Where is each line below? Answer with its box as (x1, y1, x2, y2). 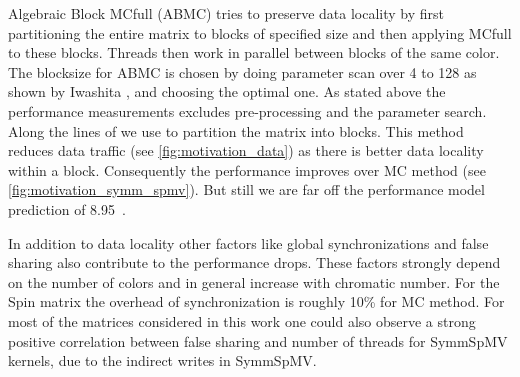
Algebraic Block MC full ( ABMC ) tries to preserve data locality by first (8, 3, 445, 23)
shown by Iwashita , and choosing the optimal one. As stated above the (8, 81, 446, 102)
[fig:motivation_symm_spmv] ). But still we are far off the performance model (8, 179, 485, 200)
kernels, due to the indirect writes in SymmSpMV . (8, 350, 317, 371)
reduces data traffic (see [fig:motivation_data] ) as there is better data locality (8, 140, 484, 161)
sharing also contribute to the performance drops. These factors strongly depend (8, 252, 501, 273)
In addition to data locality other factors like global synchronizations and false (8, 232, 489, 253)
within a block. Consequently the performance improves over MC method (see (8, 159, 486, 180)
